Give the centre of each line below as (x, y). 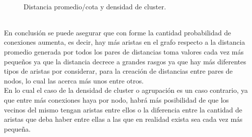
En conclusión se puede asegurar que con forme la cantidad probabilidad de (118, 32)
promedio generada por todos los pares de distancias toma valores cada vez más (124, 51)
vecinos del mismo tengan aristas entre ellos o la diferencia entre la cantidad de (123, 109)
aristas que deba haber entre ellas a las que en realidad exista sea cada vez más (123, 119)
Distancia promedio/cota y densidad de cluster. (95, 6)
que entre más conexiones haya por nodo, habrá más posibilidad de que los (116, 99)
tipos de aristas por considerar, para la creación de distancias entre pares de (118, 71)
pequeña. (17, 128)
